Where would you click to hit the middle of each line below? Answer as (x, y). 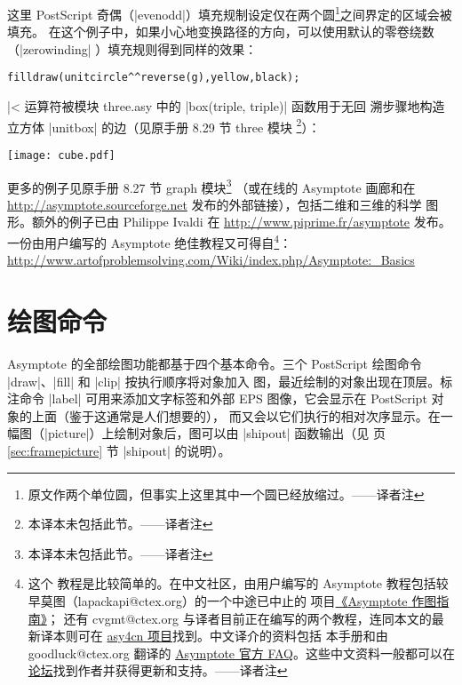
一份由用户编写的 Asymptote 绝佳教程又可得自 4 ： (150, 241)
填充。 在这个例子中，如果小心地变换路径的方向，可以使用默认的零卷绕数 (221, 32)
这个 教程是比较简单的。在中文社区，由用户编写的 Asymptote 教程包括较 (238, 583)
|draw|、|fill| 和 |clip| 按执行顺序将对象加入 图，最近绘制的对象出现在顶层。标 (230, 381)
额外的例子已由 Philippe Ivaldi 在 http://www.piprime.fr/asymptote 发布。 (241, 222)
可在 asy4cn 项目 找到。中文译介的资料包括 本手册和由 (233, 636)
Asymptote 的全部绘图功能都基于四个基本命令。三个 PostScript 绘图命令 (215, 363)
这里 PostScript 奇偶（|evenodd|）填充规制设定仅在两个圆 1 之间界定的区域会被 (230, 13)
